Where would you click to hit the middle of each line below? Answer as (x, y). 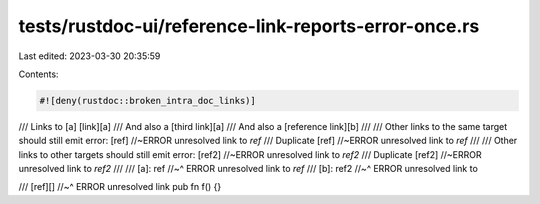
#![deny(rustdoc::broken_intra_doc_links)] (148, 100)
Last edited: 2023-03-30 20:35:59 (89, 56)
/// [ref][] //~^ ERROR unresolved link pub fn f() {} (120, 187)
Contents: (38, 74)
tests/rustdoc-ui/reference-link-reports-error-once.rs (249, 26)
